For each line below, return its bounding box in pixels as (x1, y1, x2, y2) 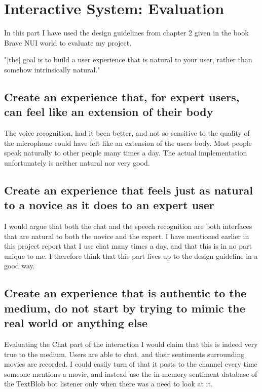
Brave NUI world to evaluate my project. (4, 37, 132, 48)
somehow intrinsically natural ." (4, 64, 100, 74)
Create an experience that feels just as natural (4, 182, 253, 198)
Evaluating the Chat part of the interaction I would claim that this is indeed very (4, 339, 258, 349)
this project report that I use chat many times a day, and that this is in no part (4, 241, 252, 251)
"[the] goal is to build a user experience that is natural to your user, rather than (4, 54, 252, 65)
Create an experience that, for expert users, (4, 89, 240, 104)
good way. (4, 260, 35, 271)
